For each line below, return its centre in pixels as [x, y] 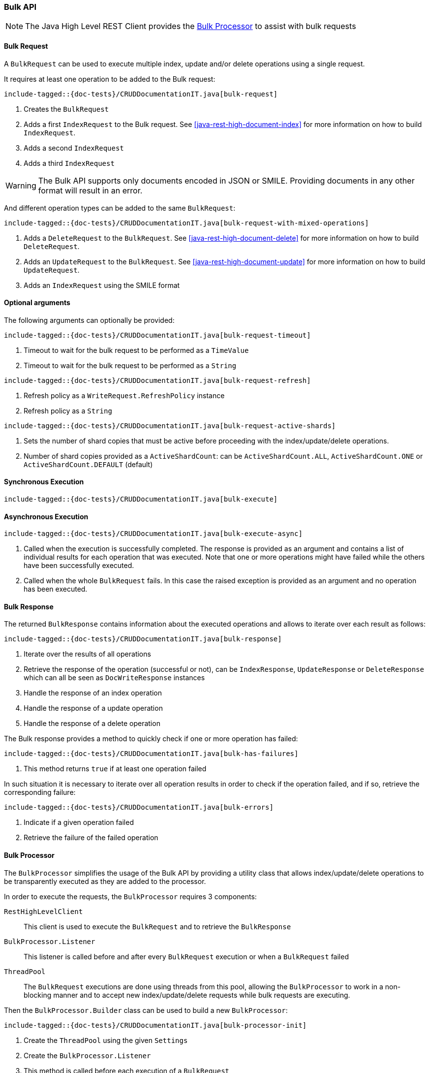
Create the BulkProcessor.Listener [87, 1055]
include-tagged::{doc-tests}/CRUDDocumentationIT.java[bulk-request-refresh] [157, 380]
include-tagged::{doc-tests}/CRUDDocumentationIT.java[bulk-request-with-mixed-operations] [186, 223]
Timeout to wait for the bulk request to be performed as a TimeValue [136, 350]
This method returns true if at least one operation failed [115, 769]
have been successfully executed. [79, 566]
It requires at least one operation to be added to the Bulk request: [110, 79]
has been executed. [56, 589]
